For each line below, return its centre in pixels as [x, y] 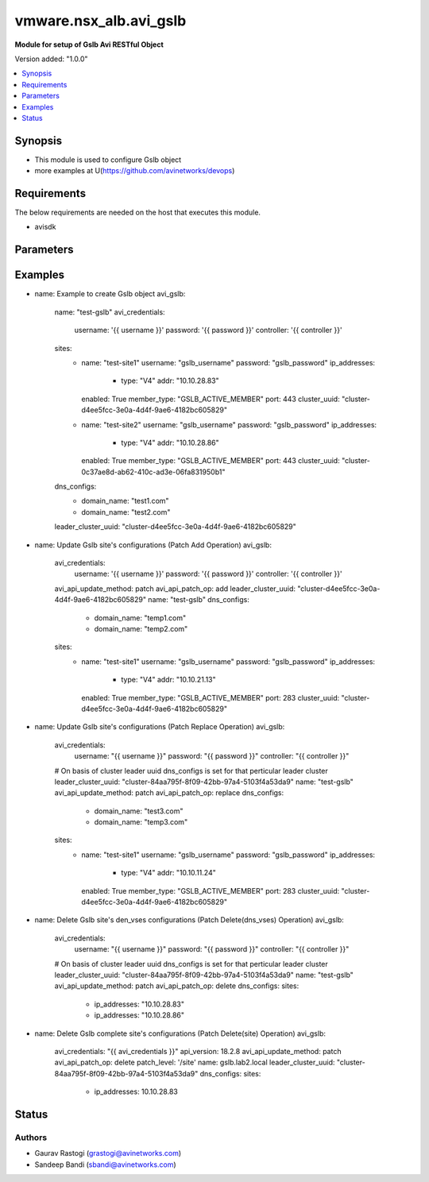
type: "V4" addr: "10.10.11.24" [168, 873]
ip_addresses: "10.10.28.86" [139, 1015]
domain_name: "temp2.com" [141, 629]
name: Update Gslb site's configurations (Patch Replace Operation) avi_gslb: [160, 727]
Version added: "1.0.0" [51, 59]
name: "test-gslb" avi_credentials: [110, 312]
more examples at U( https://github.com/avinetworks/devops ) [135, 171]
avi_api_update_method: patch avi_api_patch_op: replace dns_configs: [169, 793]
